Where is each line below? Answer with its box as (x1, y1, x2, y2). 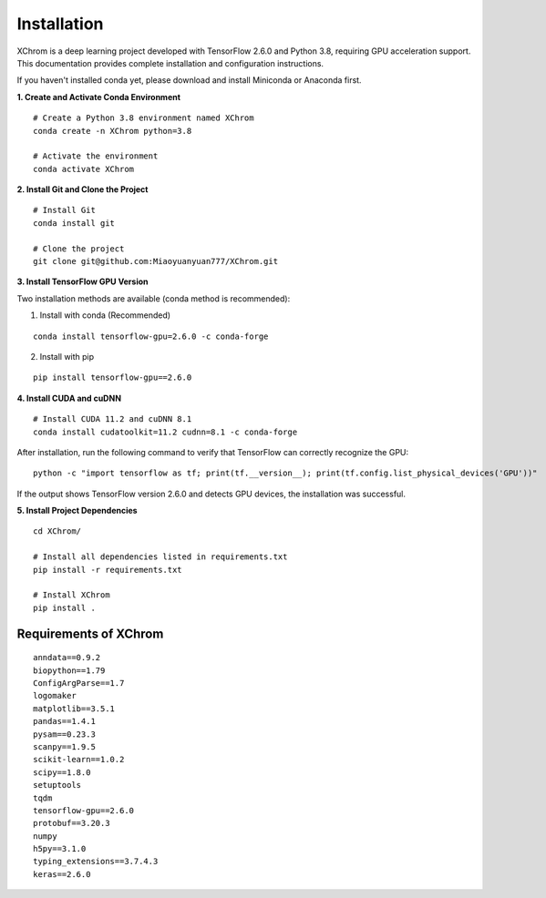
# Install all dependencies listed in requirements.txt (33, 552, 288, 562)
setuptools (33, 780, 82, 791)
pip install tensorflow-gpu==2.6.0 (33, 372, 192, 383)
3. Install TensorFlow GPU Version (16, 276, 149, 287)
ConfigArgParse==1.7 (33, 679, 125, 689)
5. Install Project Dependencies (16, 505, 138, 516)
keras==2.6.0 (33, 869, 91, 879)
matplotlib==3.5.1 (33, 703, 116, 714)
